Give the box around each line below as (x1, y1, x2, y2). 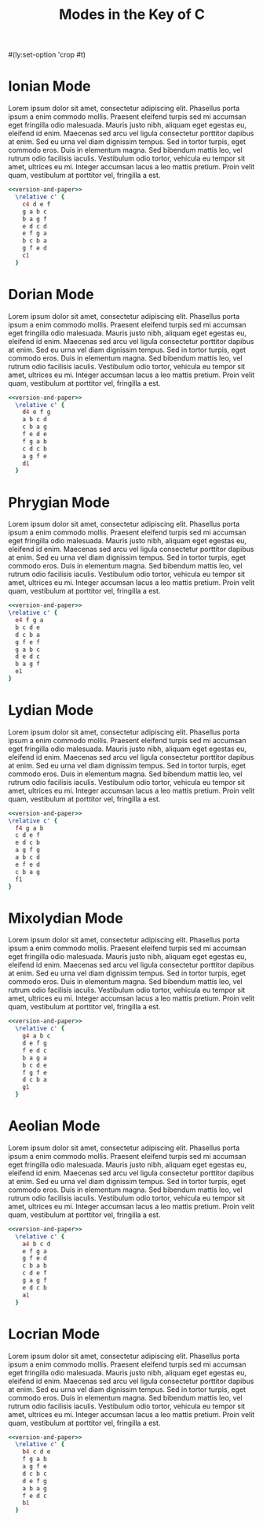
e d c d (22, 222, 47, 230)
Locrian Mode (8, 1325, 100, 1343)
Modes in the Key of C (58, 6, 206, 24)
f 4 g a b (15, 824, 44, 832)
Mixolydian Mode (8, 909, 123, 927)
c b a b (22, 1262, 47, 1270)
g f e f (15, 638, 41, 646)
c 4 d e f (22, 200, 51, 208)
